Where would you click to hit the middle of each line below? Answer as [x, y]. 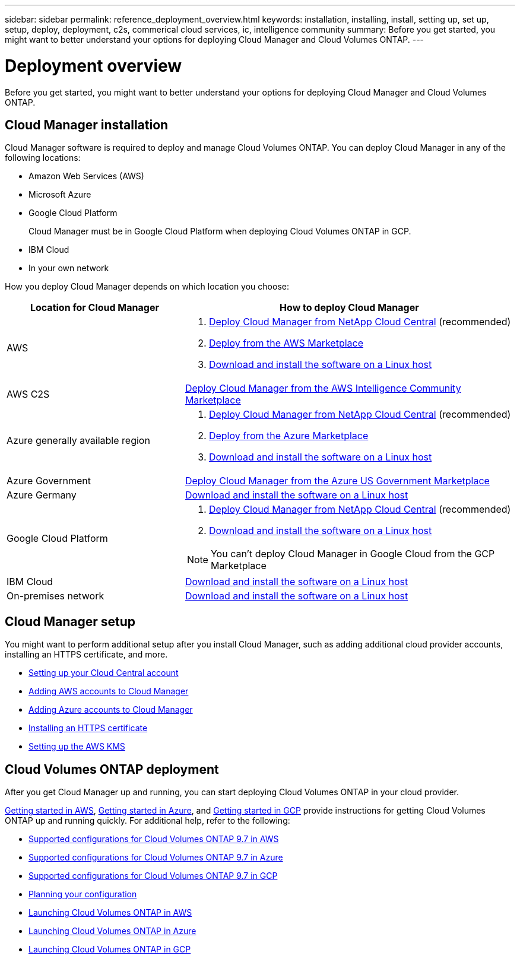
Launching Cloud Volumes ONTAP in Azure [112, 931]
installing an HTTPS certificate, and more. [86, 655]
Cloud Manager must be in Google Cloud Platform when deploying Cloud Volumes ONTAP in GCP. [220, 231]
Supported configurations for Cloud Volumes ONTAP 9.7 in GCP [153, 876]
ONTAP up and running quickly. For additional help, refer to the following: [148, 821]
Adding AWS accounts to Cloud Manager [109, 691]
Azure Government [49, 481]
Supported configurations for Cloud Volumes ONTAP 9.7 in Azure [156, 858]
